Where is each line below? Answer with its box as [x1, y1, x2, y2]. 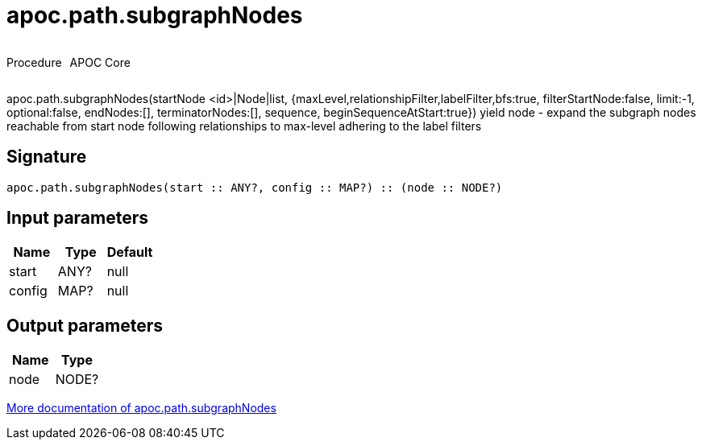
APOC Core [69, 55, 131, 69]
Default [106, 244, 153, 261]
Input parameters [6, 208, 149, 229]
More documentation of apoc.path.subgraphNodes [6, 401, 276, 415]
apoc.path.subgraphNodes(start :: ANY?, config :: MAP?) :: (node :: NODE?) [6, 180, 503, 194]
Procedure [6, 55, 62, 69]
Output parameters [6, 315, 163, 336]
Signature [6, 147, 87, 167]
